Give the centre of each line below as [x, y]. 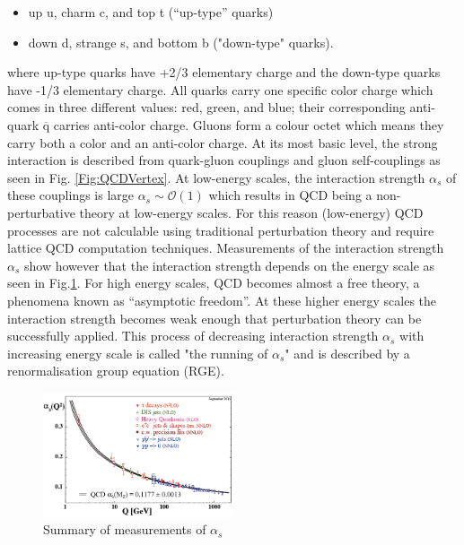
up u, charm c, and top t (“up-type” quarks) [151, 12]
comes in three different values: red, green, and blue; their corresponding [206, 107]
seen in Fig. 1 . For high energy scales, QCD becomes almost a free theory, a [214, 283]
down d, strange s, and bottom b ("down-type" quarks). [181, 42]
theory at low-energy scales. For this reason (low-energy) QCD [251, 212]
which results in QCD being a [290, 195]
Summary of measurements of [125, 529]
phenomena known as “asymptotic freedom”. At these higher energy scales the [222, 300]
